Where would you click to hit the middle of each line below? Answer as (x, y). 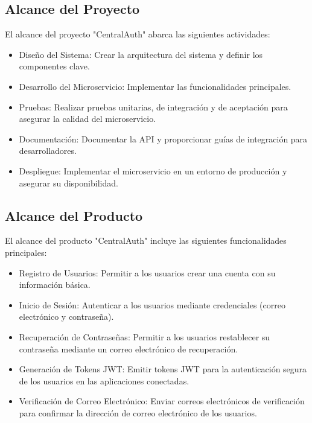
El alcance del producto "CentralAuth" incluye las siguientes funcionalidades (146, 240)
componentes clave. (54, 66)
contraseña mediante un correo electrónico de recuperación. (129, 348)
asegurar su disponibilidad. (68, 183)
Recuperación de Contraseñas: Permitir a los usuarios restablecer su (145, 336)
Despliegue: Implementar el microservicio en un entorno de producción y (153, 170)
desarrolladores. (48, 151)
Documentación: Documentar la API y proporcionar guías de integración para (163, 138)
